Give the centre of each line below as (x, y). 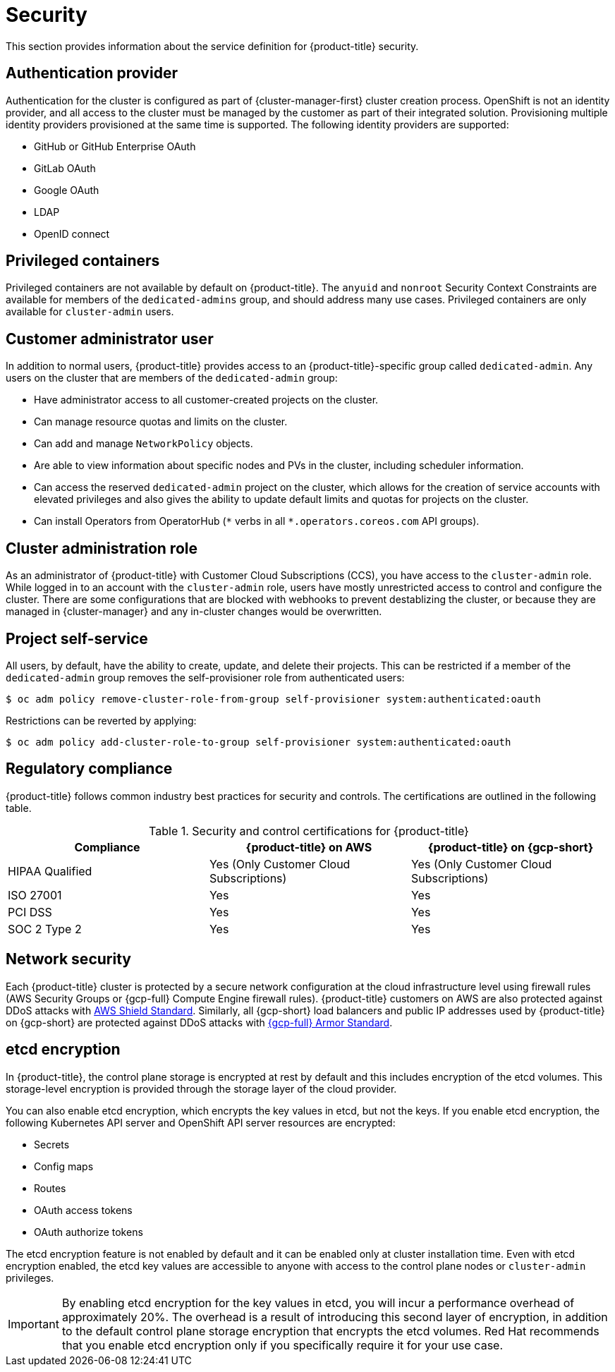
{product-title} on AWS (309, 847)
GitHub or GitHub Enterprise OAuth (115, 146)
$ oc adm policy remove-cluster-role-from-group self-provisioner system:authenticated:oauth (273, 699)
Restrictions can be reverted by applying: (101, 720)
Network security (68, 959)
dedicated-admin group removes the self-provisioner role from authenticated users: (205, 677)
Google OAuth (67, 190)
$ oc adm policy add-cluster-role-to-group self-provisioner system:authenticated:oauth (258, 742)
